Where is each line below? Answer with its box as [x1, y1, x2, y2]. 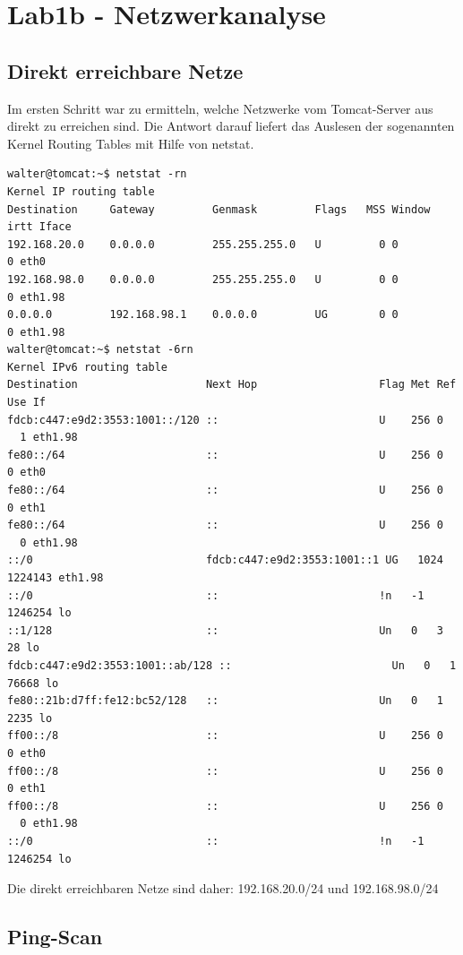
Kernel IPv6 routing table [7, 360, 167, 374]
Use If [7, 396, 46, 409]
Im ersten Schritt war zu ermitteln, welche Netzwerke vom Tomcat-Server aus [7, 99, 433, 117]
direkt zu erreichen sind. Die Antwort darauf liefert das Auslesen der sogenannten [7, 116, 455, 135]
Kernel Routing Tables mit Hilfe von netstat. [7, 133, 254, 152]
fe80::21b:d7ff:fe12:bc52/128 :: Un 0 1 [7, 694, 443, 708]
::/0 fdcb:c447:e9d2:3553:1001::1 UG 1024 [7, 554, 443, 567]
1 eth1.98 [20, 431, 78, 444]
